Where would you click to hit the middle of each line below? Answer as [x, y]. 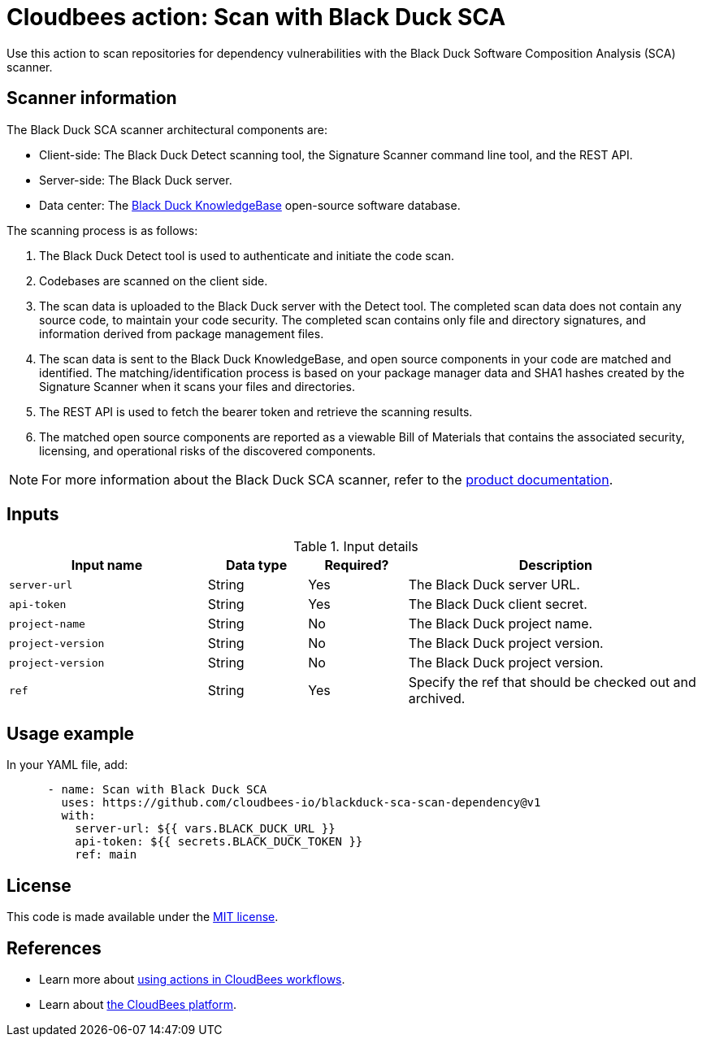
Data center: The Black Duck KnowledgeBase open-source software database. [250, 205]
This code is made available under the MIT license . [143, 917]
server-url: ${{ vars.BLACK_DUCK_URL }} [205, 829]
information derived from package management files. [182, 333]
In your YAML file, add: [67, 765]
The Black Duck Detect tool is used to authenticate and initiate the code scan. [247, 255]
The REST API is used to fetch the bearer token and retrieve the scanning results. [256, 411]
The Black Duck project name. [500, 624]
